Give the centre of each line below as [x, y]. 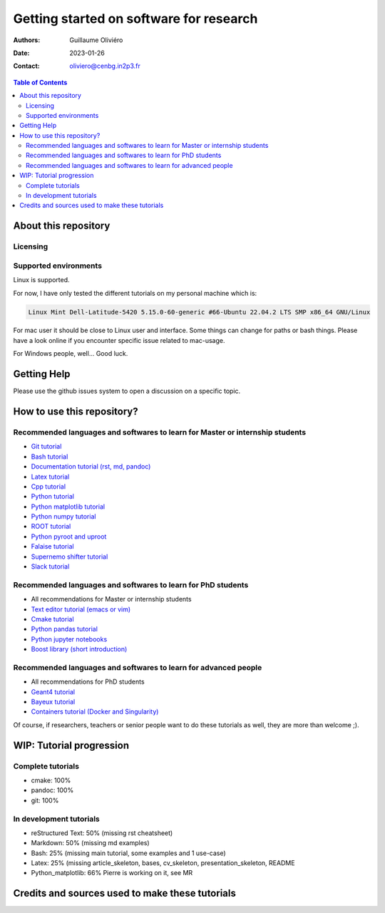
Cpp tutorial [48, 487]
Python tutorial [53, 497]
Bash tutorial [50, 456]
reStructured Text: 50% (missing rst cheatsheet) [102, 833]
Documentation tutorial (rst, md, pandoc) [91, 467]
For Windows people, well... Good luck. [71, 354]
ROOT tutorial [51, 527]
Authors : [27, 40]
